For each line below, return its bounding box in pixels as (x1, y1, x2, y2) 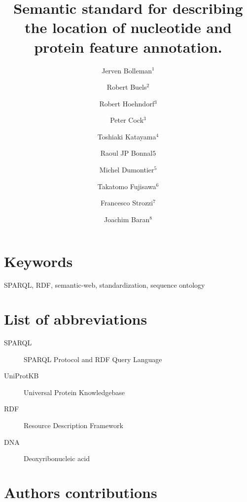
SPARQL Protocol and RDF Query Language (24, 354, 162, 364)
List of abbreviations (4, 309, 147, 329)
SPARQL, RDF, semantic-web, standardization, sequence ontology (4, 280, 205, 290)
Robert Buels (106, 82, 147, 92)
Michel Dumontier (99, 165, 154, 175)
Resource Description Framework (24, 420, 123, 431)
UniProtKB (4, 370, 39, 381)
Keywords (4, 251, 73, 271)
